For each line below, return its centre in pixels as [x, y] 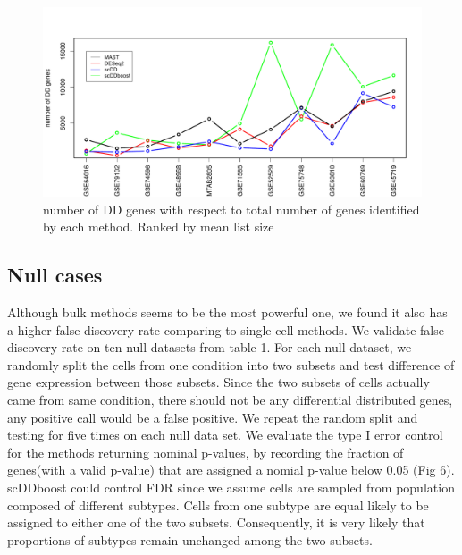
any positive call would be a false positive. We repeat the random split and [213, 417]
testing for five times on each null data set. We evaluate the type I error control [225, 435]
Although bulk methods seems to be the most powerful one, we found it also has [227, 311]
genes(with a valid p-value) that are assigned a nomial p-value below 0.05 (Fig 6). [231, 470]
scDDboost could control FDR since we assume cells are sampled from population [231, 487]
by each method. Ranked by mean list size [159, 227]
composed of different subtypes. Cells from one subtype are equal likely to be [218, 505]
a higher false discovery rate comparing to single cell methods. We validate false [226, 329]
